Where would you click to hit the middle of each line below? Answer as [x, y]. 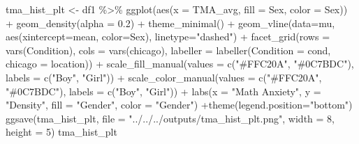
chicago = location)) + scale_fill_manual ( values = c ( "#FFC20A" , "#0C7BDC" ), [180, 64]
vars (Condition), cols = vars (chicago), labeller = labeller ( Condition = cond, [168, 50]
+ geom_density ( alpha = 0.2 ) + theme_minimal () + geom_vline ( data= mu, [170, 23]
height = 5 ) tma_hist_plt [61, 132]
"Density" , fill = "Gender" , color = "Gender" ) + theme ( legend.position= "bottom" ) [179, 105]
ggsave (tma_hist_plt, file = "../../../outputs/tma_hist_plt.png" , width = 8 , [170, 118]
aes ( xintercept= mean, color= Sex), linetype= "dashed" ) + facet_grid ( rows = [168, 37]
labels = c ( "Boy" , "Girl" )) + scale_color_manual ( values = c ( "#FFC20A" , [164, 77]
